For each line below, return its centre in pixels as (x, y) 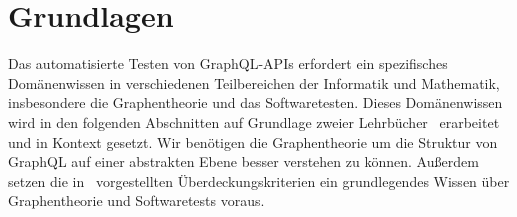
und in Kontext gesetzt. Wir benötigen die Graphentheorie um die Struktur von (253, 141)
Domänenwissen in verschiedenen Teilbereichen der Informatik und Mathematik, (254, 82)
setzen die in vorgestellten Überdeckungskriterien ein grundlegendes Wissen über (259, 180)
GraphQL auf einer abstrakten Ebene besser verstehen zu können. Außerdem (243, 161)
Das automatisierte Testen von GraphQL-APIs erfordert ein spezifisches (228, 63)
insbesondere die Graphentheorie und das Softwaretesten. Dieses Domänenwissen (255, 102)
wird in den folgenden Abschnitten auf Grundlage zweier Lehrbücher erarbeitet (254, 121)
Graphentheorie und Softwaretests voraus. (136, 200)
